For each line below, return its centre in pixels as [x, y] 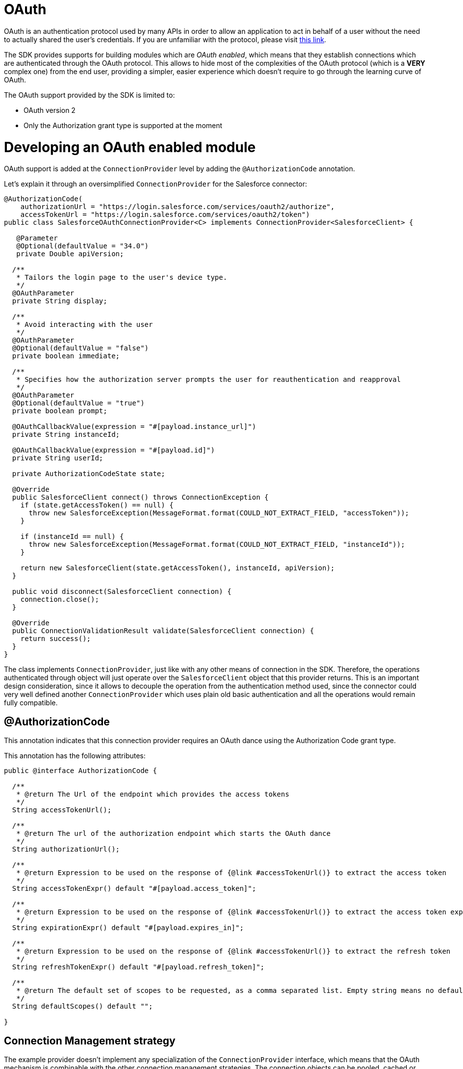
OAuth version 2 [50, 110]
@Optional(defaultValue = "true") [78, 403]
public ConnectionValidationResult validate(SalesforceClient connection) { [163, 631]
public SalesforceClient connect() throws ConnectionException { [140, 497]
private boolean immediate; [66, 356]
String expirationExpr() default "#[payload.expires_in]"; [128, 928]
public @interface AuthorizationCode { [80, 771]
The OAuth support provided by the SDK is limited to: [90, 95]
